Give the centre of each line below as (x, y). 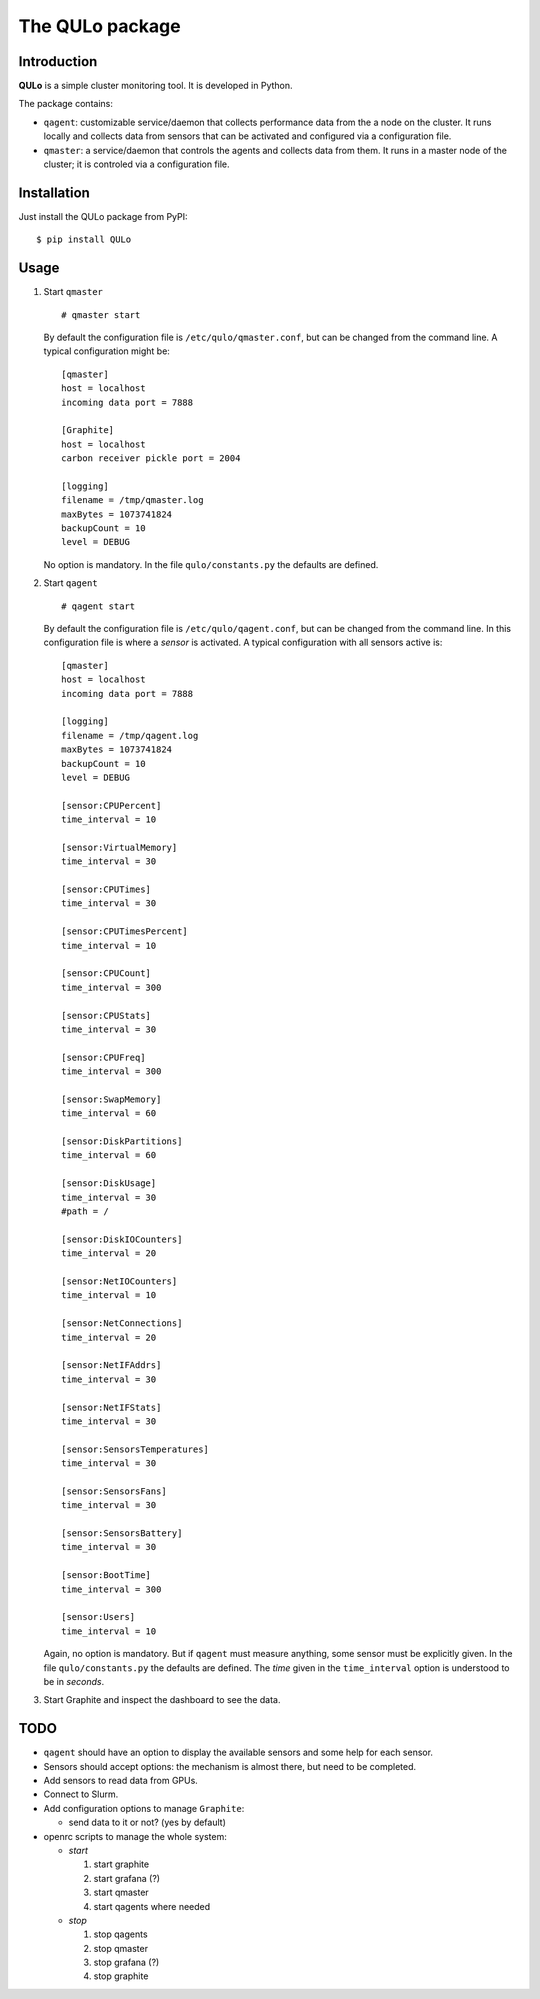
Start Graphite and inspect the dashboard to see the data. (162, 1700)
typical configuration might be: (106, 351)
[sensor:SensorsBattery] (122, 1533)
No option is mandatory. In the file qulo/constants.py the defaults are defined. (211, 564)
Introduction (58, 61)
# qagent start (98, 606)
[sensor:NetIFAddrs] (111, 1365)
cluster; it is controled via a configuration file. (136, 164)
